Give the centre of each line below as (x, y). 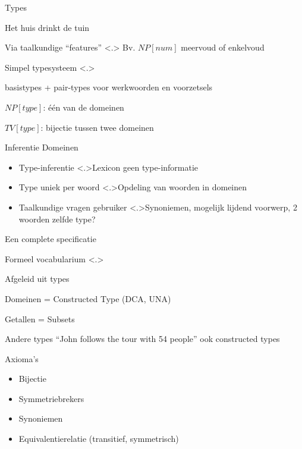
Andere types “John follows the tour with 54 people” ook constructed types (142, 339)
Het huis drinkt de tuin (47, 27)
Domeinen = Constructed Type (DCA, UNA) (88, 298)
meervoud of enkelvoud (223, 47)
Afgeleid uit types (37, 279)
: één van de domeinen (84, 107)
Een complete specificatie (51, 239)
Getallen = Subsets (40, 318)
